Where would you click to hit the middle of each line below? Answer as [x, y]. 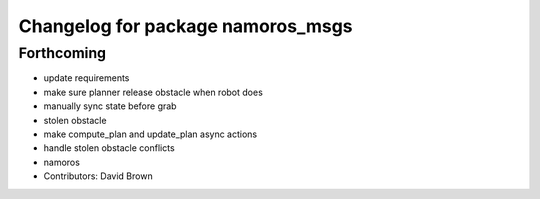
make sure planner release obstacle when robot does [153, 92]
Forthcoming [62, 53]
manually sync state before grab [110, 106]
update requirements [86, 78]
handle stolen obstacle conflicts [109, 148]
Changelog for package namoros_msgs [186, 26]
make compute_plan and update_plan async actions [150, 134]
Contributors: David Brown [98, 176]
